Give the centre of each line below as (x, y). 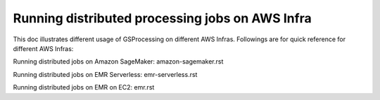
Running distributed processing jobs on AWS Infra (163, 18)
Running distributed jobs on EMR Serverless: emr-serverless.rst (105, 74)
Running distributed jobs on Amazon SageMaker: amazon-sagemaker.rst (118, 62)
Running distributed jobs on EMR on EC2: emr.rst (84, 87)
